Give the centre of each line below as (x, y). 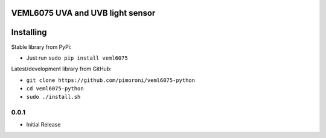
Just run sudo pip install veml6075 (77, 58)
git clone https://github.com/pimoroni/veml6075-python (111, 80)
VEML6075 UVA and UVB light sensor (83, 13)
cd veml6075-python (55, 89)
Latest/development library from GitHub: (61, 69)
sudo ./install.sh (53, 97)
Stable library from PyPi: (41, 47)
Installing (29, 32)
